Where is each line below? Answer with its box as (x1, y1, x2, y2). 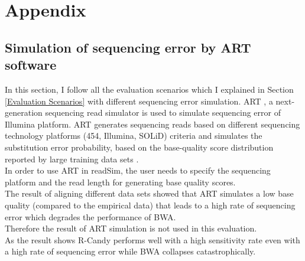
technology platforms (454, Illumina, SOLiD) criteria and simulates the (5, 129, 262, 142)
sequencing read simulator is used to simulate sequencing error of (45, 106, 281, 119)
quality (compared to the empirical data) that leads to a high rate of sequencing (5, 198, 296, 211)
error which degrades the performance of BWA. (5, 210, 176, 223)
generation (5, 106, 43, 119)
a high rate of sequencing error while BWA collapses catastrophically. (5, 245, 256, 257)
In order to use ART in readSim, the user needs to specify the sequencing (5, 164, 271, 177)
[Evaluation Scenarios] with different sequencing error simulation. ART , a (5, 94, 273, 107)
